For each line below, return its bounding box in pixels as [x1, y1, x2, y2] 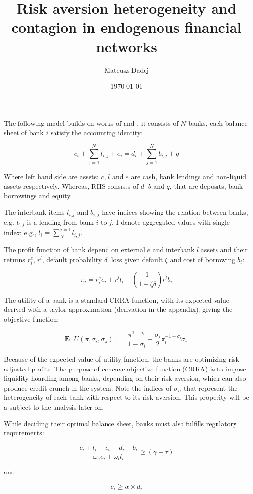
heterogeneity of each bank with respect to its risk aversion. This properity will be [4, 392, 249, 402]
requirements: [4, 428, 44, 438]
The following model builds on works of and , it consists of [4, 118, 179, 128]
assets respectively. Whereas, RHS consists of [4, 181, 139, 191]
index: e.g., [4, 227, 36, 237]
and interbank [152, 244, 195, 254]
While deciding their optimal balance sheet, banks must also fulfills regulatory [4, 418, 237, 428]
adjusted [4, 363, 29, 373]
